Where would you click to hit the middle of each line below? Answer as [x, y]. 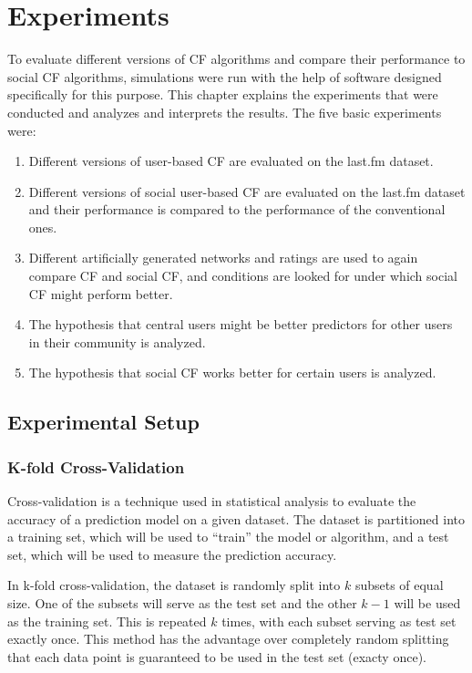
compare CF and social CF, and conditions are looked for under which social [243, 276]
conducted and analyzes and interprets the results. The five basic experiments [225, 112]
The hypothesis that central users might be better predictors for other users [241, 324]
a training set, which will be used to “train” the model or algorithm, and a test [228, 537]
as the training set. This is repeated [107, 621]
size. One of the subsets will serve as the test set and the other [182, 603]
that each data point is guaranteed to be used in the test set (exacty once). [217, 656]
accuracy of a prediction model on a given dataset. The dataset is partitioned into [236, 518]
